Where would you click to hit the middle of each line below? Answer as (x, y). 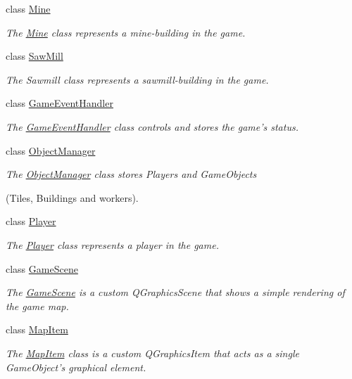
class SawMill (34, 56)
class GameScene (42, 268)
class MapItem (37, 329)
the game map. (37, 306)
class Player (31, 221)
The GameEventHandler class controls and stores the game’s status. (152, 126)
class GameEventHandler (59, 103)
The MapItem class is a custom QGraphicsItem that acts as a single (152, 353)
